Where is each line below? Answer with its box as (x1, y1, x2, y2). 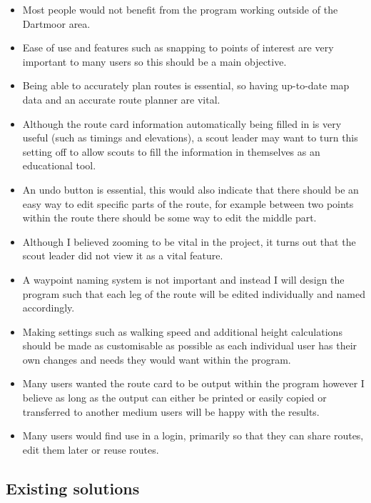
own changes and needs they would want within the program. (22, 352, 291, 367)
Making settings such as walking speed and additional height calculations (22, 324, 342, 339)
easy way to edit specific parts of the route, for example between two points (22, 196, 354, 211)
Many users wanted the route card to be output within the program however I (22, 376, 365, 391)
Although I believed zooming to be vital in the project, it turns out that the (22, 234, 356, 249)
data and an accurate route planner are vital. (22, 91, 220, 106)
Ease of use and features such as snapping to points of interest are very (22, 40, 334, 55)
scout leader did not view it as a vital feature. (22, 248, 223, 263)
